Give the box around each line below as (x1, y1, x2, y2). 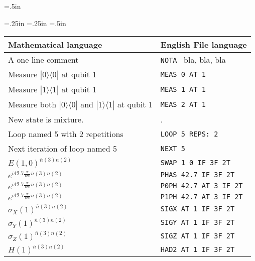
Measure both (8, 98, 57, 110)
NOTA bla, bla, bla (160, 54, 226, 66)
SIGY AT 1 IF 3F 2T (160, 218, 235, 227)
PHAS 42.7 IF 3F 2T (160, 170, 235, 179)
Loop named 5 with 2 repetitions (8, 128, 123, 140)
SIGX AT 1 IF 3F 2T (160, 205, 235, 213)
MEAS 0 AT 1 (160, 70, 206, 79)
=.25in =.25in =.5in (4, 18, 66, 28)
